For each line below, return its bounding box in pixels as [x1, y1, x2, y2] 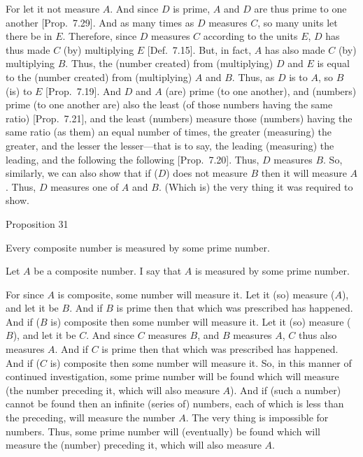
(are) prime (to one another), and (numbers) [165, 83, 357, 98]
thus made [6, 42, 50, 57]
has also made [264, 42, 325, 57]
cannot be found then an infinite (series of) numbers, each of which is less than [6, 396, 344, 411]
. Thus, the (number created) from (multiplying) [65, 56, 273, 71]
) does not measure [166, 166, 248, 180]
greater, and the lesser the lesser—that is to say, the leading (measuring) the [6, 138, 334, 152]
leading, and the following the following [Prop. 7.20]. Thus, [6, 152, 259, 166]
